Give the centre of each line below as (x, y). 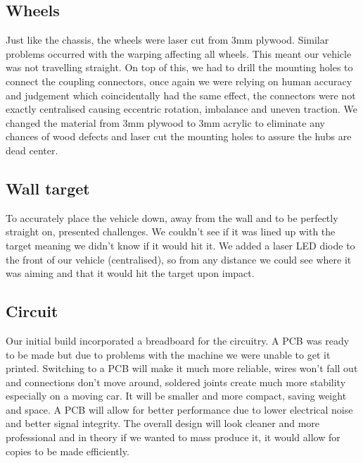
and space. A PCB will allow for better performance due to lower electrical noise (179, 409)
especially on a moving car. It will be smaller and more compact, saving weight (176, 396)
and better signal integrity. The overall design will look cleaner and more (163, 423)
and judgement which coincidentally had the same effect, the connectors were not (181, 95)
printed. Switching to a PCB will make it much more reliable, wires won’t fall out (182, 368)
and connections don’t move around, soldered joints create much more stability (176, 382)
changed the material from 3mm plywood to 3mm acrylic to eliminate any (165, 122)
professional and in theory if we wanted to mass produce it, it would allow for (173, 437)
